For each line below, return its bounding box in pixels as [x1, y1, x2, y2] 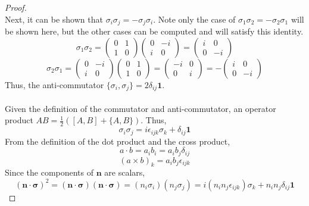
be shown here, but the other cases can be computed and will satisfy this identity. [5, 25, 304, 38]
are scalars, [104, 166, 145, 179]
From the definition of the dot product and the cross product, [5, 135, 230, 147]
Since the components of [5, 166, 94, 179]
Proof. [5, 1, 27, 13]
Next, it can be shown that [5, 13, 103, 25]
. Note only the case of [153, 13, 236, 25]
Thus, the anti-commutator [5, 78, 104, 90]
